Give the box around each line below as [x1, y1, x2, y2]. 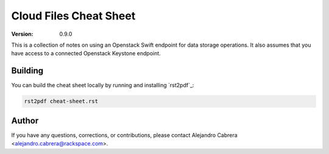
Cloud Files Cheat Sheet [11, 9, 136, 22]
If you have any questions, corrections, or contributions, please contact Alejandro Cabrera [11, 131, 238, 139]
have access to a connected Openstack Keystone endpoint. [11, 50, 161, 57]
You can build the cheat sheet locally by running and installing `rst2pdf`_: [11, 82, 194, 89]
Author [11, 115, 39, 126]
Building [11, 65, 44, 76]
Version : [11, 30, 34, 38]
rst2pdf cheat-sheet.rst [24, 98, 99, 105]
